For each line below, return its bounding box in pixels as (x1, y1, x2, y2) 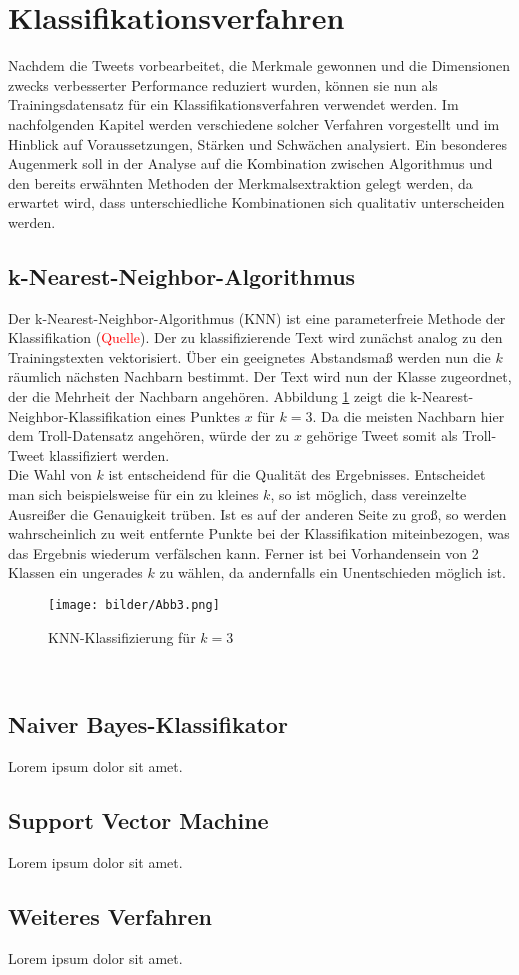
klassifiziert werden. (49, 444, 170, 465)
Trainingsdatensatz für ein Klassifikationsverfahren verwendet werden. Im (8, 94, 459, 115)
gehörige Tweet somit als (306, 425, 458, 446)
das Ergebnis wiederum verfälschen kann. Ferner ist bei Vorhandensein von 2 (8, 542, 479, 563)
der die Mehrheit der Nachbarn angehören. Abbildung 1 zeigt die (8, 386, 406, 407)
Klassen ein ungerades (8, 562, 143, 583)
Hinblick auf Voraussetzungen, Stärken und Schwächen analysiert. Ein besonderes (8, 133, 507, 154)
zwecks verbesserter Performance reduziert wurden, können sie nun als (8, 74, 438, 95)
